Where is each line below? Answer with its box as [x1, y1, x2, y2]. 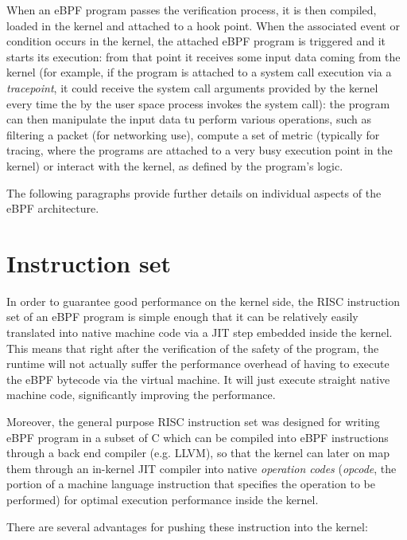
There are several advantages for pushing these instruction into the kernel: [6, 518, 368, 534]
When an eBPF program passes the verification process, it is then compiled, [6, 2, 377, 18]
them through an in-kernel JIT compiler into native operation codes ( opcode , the [6, 460, 397, 476]
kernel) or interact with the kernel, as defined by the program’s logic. [6, 157, 343, 174]
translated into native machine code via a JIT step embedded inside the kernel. [6, 324, 393, 341]
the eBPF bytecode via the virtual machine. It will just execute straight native [6, 370, 390, 387]
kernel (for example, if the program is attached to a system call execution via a [6, 64, 392, 80]
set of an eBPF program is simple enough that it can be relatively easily [6, 308, 359, 325]
